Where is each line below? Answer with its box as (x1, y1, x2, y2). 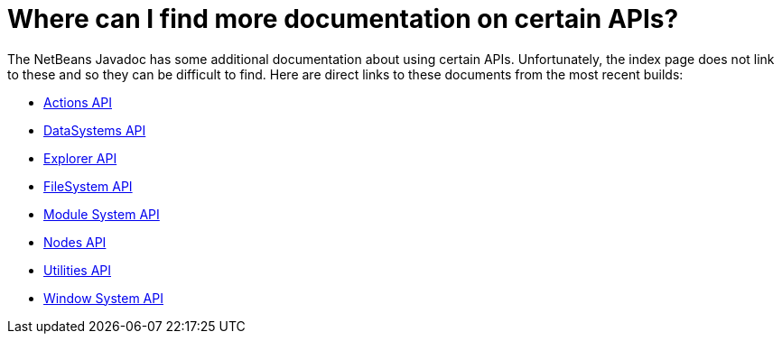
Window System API (43, 290, 163, 306)
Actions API (43, 94, 112, 110)
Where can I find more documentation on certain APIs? (7, 4, 679, 34)
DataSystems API (43, 122, 146, 138)
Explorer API (43, 150, 117, 166)
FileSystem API (43, 178, 133, 194)
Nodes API (43, 234, 107, 250)
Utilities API (43, 262, 111, 278)
